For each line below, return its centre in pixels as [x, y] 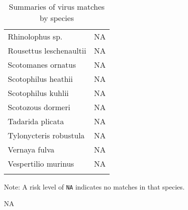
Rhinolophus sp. [35, 36]
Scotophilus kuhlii [38, 93]
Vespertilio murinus [41, 163]
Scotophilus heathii [40, 79]
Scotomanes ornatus [42, 65]
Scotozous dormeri [39, 107]
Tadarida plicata [36, 121]
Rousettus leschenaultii [47, 50]
